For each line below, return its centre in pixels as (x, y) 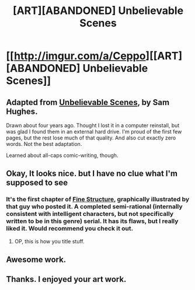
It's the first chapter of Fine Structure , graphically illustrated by (98, 200)
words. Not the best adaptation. (44, 144)
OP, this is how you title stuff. (49, 241)
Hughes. (22, 111)
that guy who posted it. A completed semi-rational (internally (94, 207)
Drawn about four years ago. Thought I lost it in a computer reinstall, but (93, 125)
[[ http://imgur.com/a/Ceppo (76, 56)
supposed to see (37, 183)
